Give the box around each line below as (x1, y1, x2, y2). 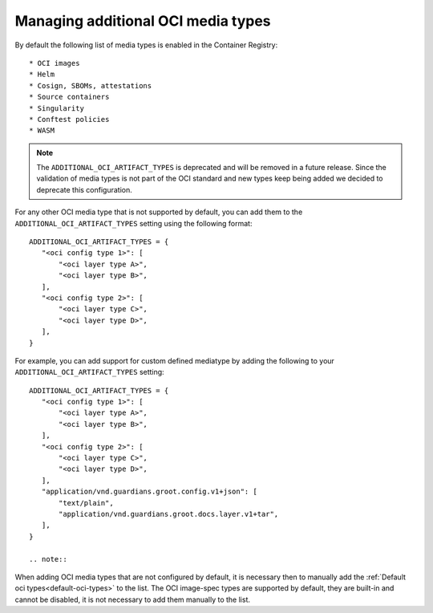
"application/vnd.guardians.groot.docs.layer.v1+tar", (59, 509, 279, 518)
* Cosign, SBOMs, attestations (29, 81, 152, 90)
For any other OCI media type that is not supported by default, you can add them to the (14, 207, 303, 217)
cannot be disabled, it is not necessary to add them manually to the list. (14, 595, 250, 604)
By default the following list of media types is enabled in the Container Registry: (14, 40, 278, 50)
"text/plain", (59, 498, 114, 507)
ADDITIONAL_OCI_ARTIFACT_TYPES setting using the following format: (14, 218, 253, 228)
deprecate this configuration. (36, 185, 132, 194)
